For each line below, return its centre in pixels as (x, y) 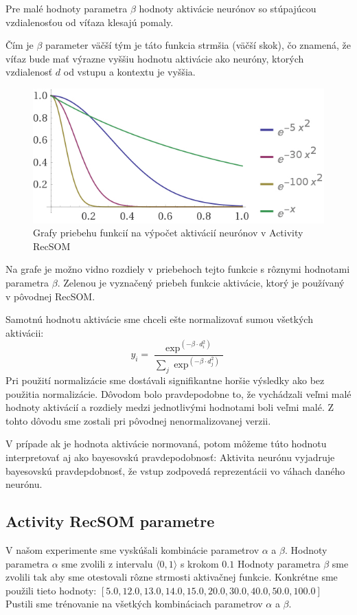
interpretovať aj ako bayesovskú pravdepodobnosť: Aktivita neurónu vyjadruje (170, 457)
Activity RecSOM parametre (110, 521)
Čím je (20, 45)
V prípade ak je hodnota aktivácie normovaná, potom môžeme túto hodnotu (166, 444)
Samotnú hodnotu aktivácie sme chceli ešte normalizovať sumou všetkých (159, 319)
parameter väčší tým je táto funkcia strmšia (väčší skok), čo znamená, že (198, 45)
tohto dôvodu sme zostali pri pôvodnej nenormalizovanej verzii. (138, 420)
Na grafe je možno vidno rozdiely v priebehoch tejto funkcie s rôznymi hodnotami (178, 269)
